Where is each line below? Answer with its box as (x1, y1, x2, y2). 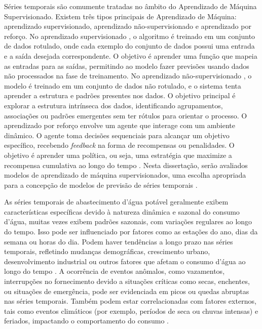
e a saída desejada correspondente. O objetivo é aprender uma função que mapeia (4, 50, 257, 61)
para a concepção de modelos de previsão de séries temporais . (4, 179, 198, 190)
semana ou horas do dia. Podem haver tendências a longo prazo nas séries (4, 236, 233, 246)
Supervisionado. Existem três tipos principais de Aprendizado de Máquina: (4, 11, 237, 21)
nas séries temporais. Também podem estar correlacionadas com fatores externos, (4, 296, 256, 306)
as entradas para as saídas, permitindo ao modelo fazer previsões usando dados (4, 60, 249, 71)
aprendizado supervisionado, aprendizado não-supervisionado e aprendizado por (4, 21, 251, 31)
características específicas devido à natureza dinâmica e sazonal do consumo (4, 206, 240, 217)
